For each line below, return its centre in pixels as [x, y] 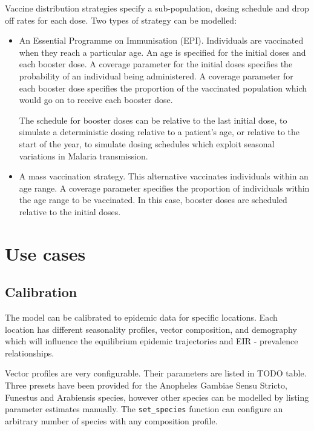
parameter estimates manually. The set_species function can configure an [144, 409]
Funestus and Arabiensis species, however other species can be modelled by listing [157, 397]
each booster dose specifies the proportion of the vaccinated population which [163, 88]
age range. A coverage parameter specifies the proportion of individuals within [164, 188]
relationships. [30, 352]
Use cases [45, 253]
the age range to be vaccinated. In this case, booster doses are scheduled [153, 200]
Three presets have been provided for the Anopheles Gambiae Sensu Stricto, [146, 385]
